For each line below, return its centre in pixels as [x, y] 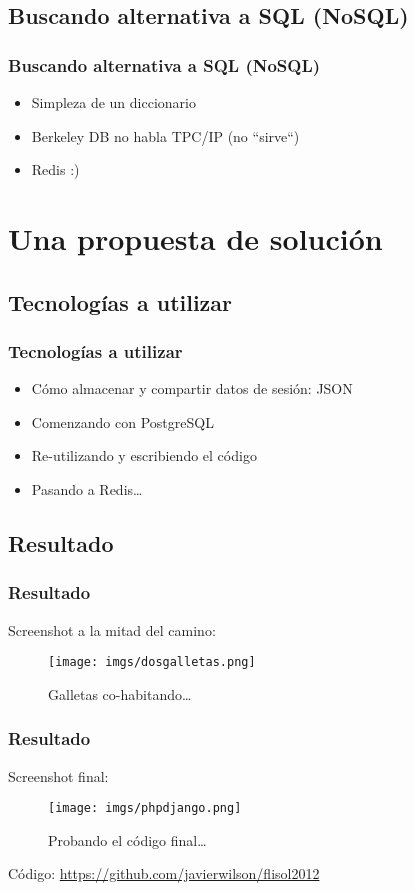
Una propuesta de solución [195, 237]
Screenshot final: [58, 775]
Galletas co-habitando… [120, 693]
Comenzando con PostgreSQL [122, 421]
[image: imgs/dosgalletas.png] [152, 662]
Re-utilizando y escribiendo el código [144, 455]
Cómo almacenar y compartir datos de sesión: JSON [192, 388]
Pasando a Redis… [87, 488]
